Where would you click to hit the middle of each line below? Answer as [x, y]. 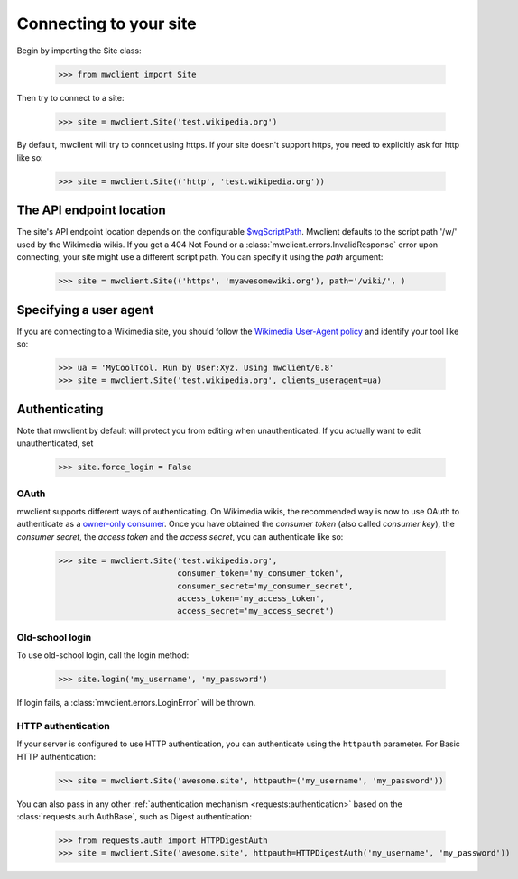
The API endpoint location [91, 211]
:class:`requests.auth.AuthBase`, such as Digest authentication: [134, 816]
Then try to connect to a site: [70, 97]
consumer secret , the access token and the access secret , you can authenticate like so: [180, 536]
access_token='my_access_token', [251, 598]
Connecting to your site [107, 23]
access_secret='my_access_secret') [256, 611]
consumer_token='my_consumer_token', [261, 574]
